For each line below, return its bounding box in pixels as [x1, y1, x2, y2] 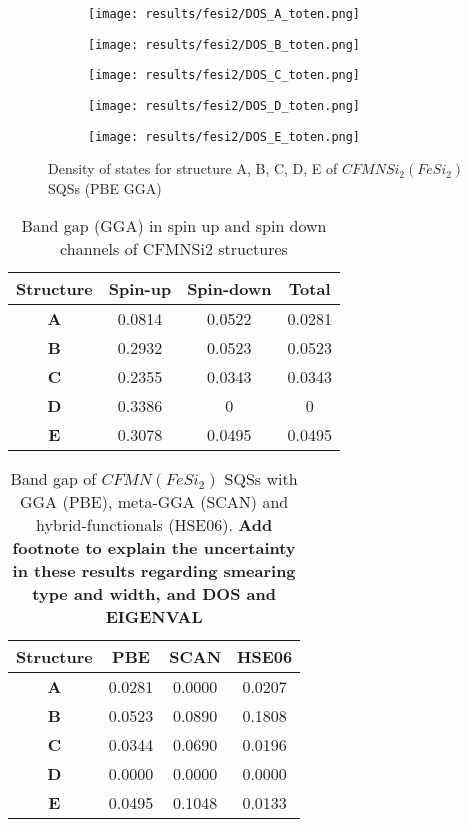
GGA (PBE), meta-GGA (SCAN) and [19, 490, 289, 514]
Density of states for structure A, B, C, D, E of [48, 158, 338, 179]
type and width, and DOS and [32, 582, 276, 606]
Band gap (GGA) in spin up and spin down [21, 214, 327, 238]
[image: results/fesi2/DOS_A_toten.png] [88, 7, 361, 21]
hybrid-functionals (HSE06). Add [36, 513, 273, 537]
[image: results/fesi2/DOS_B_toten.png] [88, 37, 361, 52]
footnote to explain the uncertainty [12, 536, 296, 560]
